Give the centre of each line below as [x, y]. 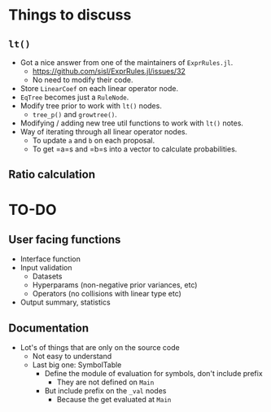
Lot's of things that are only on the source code [100, 348]
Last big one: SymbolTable [77, 365]
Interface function [50, 259]
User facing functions [65, 239]
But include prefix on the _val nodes [105, 391]
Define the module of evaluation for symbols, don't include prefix [153, 374]
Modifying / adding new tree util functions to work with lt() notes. [132, 123]
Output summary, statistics [66, 302]
